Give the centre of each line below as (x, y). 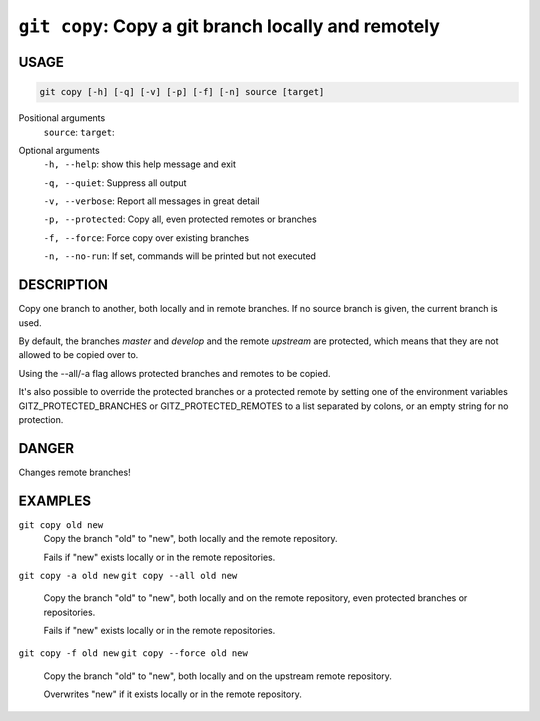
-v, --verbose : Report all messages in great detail (151, 201)
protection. (41, 419)
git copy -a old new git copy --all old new (128, 575)
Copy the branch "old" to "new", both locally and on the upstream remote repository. (217, 676)
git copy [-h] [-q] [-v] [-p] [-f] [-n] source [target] (182, 92)
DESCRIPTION (63, 285)
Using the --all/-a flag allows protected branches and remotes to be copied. (174, 373)
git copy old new (61, 524)
